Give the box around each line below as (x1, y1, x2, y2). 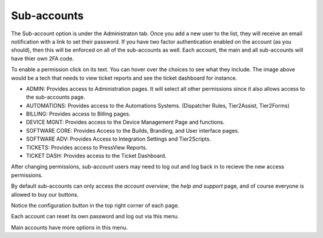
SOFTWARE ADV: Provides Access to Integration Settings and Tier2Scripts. (26, 135, 211, 143)
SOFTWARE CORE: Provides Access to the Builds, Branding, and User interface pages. (26, 127, 239, 134)
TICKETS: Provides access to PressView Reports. (26, 144, 148, 151)
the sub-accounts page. (26, 93, 86, 101)
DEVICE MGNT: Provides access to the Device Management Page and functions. (26, 118, 225, 126)
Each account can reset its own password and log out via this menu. (11, 213, 179, 220)
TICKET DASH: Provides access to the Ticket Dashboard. (26, 152, 167, 160)
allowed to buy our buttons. (11, 191, 79, 198)
